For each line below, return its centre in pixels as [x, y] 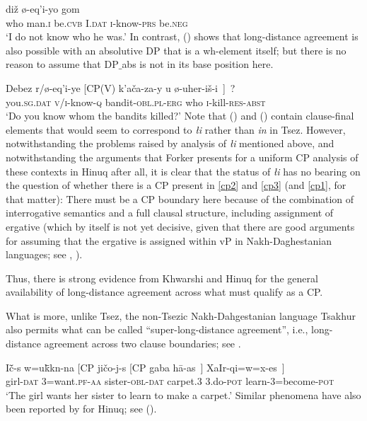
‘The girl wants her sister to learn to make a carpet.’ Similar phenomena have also [183, 394]
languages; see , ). [44, 254]
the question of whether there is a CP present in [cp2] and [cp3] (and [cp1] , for [176, 185]
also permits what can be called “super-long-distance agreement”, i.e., [157, 329]
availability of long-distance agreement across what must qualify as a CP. [164, 292]
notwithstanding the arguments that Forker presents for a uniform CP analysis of [182, 157]
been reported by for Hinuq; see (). [81, 409]
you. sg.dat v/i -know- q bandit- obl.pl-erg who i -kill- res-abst [136, 102]
